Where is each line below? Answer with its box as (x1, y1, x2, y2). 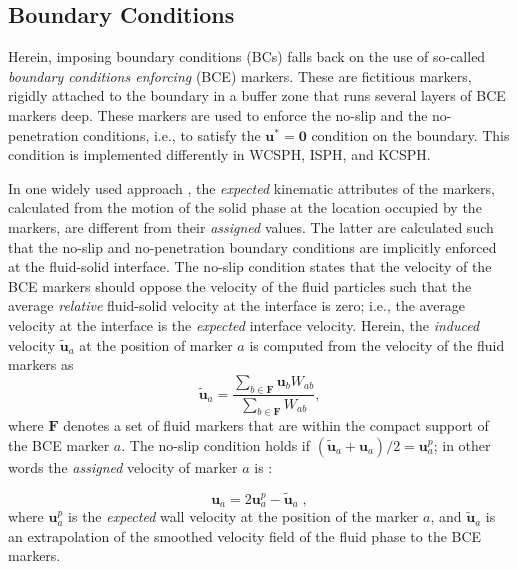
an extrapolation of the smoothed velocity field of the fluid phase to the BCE (8, 525, 482, 546)
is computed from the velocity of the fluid (249, 334, 505, 355)
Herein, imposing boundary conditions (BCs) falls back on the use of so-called (8, 46, 486, 67)
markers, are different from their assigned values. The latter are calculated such (8, 216, 494, 237)
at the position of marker (79, 334, 233, 355)
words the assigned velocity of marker (8, 456, 238, 477)
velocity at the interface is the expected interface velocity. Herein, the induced (8, 314, 480, 335)
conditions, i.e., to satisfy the (83, 124, 261, 145)
